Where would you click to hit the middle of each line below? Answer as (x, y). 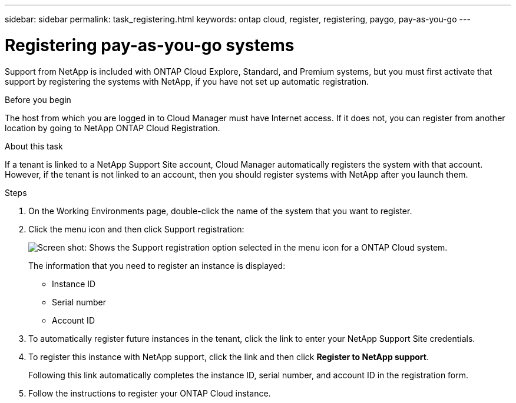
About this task (34, 146)
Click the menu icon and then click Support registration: (136, 229)
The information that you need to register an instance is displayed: (157, 265)
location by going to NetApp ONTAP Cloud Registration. (113, 128)
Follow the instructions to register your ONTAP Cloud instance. (150, 393)
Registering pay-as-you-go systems (150, 45)
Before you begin (38, 99)
